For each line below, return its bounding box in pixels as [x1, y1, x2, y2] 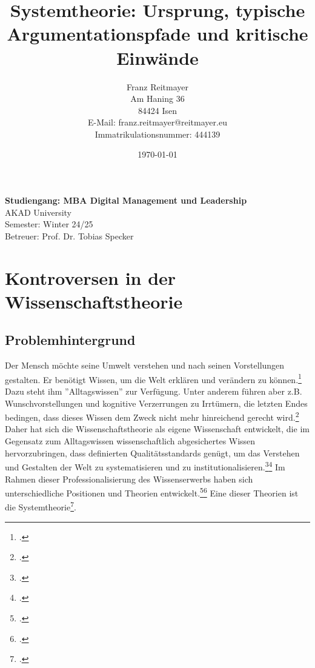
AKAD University [5, 205, 71, 218]
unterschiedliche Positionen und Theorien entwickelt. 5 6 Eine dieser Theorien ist [5, 485, 299, 499]
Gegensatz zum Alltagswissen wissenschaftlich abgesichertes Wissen [5, 435, 256, 447]
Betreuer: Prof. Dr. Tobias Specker [5, 229, 134, 242]
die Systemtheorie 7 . [5, 499, 76, 513]
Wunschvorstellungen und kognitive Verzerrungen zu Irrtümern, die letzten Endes [5, 396, 308, 409]
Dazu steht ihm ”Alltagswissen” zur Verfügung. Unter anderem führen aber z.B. [5, 385, 302, 398]
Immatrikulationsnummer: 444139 [94, 127, 220, 140]
